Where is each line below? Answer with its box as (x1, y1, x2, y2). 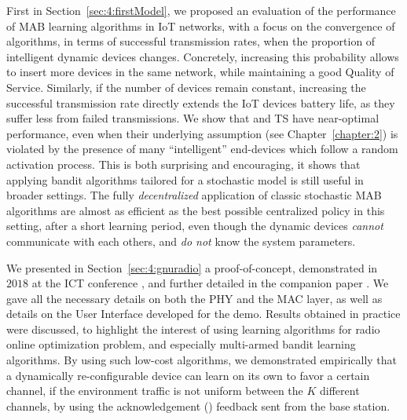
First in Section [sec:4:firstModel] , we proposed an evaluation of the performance (6, 2, 396, 18)
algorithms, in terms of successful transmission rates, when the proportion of (6, 33, 376, 49)
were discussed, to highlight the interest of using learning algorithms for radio (6, 320, 380, 337)
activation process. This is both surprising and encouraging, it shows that (6, 155, 361, 172)
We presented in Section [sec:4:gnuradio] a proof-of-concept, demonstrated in (6, 259, 378, 276)
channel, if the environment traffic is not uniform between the (6, 382, 303, 399)
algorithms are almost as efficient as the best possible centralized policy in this (6, 202, 385, 218)
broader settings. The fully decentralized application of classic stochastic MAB (6, 187, 382, 203)
